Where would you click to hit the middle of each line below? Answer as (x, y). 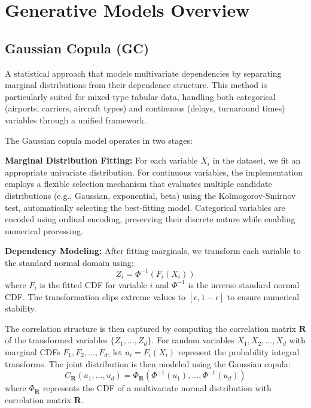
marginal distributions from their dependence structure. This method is (136, 85)
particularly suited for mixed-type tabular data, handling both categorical (140, 96)
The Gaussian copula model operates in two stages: (99, 140)
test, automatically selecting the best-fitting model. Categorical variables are (145, 207)
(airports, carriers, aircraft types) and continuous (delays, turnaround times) (145, 108)
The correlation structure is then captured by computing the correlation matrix (150, 328)
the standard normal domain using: (69, 262)
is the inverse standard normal (244, 284)
